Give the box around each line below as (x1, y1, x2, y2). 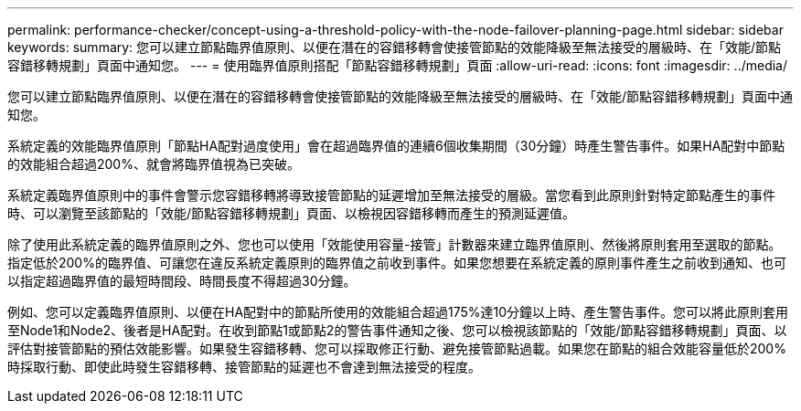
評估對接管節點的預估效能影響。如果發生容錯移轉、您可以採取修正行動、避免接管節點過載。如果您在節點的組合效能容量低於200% (7, 341, 786, 356)
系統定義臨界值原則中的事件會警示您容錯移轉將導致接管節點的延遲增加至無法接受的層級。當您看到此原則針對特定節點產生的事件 (7, 187, 775, 203)
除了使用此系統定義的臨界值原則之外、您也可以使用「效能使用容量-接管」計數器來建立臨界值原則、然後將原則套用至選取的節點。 (7, 237, 782, 252)
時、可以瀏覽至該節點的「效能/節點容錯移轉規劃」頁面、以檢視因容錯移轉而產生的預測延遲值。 (7, 205, 576, 221)
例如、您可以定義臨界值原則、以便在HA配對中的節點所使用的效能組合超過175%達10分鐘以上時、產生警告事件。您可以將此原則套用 (7, 304, 789, 320)
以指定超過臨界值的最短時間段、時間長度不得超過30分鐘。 (7, 273, 357, 289)
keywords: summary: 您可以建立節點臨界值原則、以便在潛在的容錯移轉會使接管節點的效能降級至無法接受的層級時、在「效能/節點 (7, 39, 782, 55)
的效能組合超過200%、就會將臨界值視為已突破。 (7, 156, 300, 172)
